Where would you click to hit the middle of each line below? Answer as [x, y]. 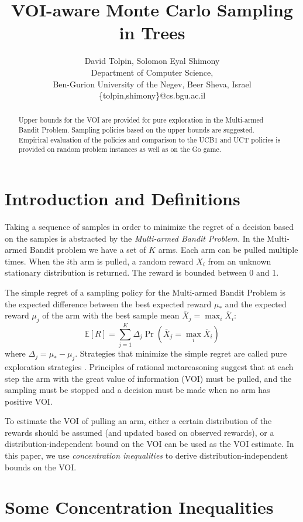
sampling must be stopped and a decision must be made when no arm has [137, 390]
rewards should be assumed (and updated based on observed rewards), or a [140, 432]
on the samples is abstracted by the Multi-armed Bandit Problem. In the [135, 238]
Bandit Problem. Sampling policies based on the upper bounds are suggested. [136, 130]
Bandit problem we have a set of [88, 250]
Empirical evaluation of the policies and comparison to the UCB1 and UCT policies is [149, 139]
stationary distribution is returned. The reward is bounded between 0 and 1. [142, 272]
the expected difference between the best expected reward [108, 304]
